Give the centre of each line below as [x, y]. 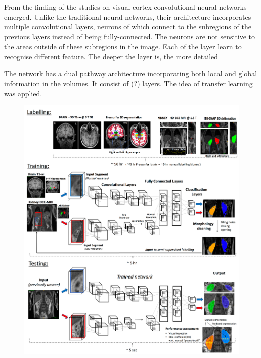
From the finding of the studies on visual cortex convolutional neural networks [125, 7]
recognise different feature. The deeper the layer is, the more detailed [111, 56]
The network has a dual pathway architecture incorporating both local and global [131, 73]
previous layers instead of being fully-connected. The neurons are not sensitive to [130, 36]
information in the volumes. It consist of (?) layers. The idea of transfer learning [128, 83]
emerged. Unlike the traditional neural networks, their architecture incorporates [128, 16]
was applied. [23, 93]
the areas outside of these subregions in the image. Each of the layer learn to [123, 46]
